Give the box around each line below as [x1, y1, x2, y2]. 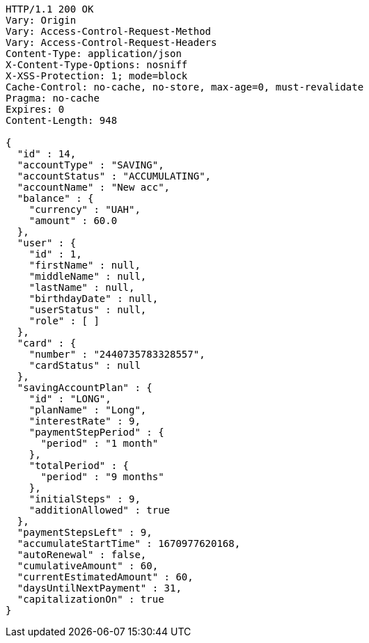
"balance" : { [17, 193, 94, 204]
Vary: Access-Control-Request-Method [6, 26, 212, 37]
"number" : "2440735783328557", [29, 349, 205, 360]
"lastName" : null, [29, 282, 135, 293]
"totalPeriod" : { [29, 460, 129, 471]
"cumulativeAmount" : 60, [17, 560, 159, 571]
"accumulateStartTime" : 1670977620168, [17, 538, 241, 549]
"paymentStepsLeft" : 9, [17, 527, 152, 538]
